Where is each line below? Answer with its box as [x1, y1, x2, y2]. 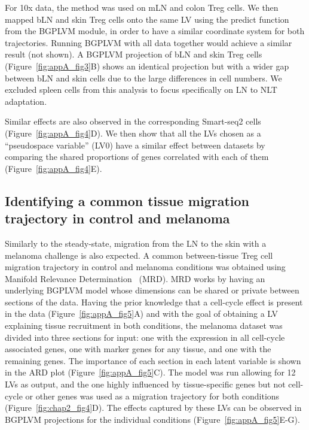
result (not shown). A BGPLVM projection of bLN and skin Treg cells [5, 48, 262, 60]
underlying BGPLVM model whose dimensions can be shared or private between [5, 284, 299, 296]
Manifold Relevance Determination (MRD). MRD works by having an [5, 272, 265, 284]
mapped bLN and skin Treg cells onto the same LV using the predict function [5, 13, 289, 25]
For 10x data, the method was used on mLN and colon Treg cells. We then [5, 1, 279, 13]
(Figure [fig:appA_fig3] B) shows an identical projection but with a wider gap [5, 59, 289, 72]
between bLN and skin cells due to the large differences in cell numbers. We [5, 71, 282, 84]
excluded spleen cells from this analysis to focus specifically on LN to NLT [5, 83, 277, 96]
